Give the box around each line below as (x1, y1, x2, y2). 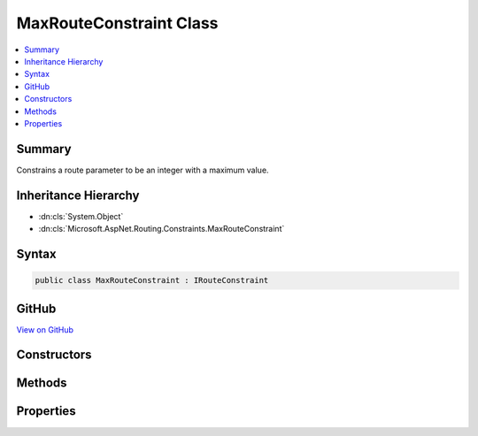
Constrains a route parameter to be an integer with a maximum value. (16, 164, 269, 175)
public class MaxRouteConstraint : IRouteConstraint (35, 275, 269, 286)
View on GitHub (16, 324, 74, 335)
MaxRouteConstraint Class (16, 13, 219, 33)
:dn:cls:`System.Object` (38, 210, 124, 221)
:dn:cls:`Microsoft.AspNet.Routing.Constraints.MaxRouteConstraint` (38, 224, 285, 234)
